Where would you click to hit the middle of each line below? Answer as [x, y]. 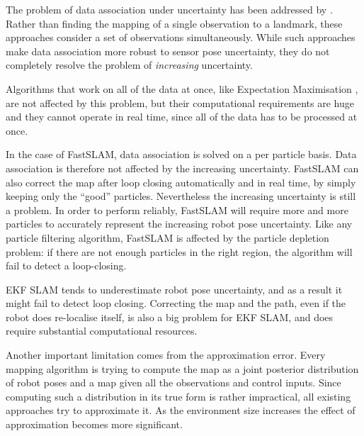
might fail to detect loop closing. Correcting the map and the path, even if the [176, 303]
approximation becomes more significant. [94, 424]
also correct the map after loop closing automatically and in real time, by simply [181, 182]
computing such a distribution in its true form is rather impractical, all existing [178, 396]
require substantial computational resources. [102, 331]
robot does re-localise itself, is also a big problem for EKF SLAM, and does [170, 317]
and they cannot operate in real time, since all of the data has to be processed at [182, 117]
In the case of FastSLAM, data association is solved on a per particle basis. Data [181, 154]
